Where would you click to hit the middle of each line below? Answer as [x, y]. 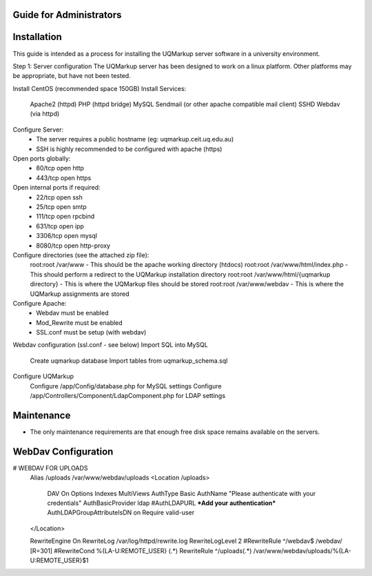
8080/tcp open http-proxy [73, 246]
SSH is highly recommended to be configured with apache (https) [129, 149]
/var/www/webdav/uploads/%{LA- [302, 550]
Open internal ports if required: [56, 188]
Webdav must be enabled [72, 313]
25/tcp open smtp [61, 207]
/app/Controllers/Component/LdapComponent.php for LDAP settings [128, 396]
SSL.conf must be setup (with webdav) [91, 332]
